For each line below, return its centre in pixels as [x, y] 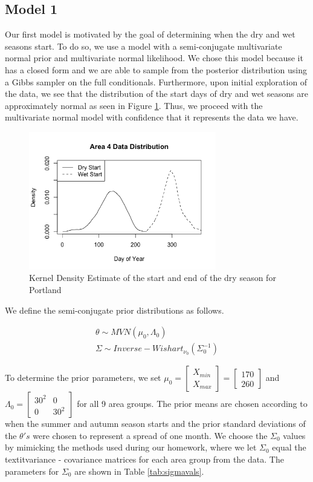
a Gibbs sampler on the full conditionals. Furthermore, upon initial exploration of [156, 81]
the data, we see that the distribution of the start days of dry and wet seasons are [156, 94]
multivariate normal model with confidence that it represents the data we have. [152, 117]
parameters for [32, 471]
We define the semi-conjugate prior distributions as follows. [115, 310]
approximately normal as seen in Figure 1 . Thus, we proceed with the [134, 105]
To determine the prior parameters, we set [83, 378]
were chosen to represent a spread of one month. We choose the [150, 435]
